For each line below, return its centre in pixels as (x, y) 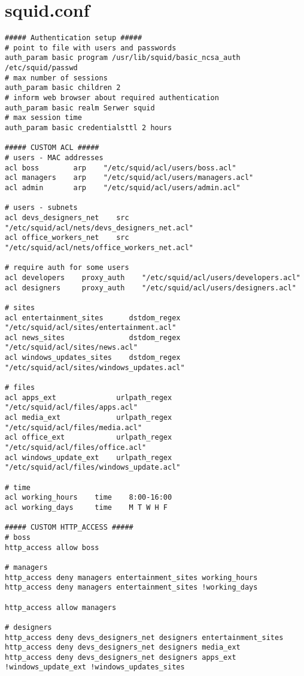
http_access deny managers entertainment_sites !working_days (131, 588)
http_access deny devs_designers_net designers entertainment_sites (144, 637)
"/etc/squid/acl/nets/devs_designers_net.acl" (99, 228)
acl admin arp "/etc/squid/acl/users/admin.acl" (123, 187)
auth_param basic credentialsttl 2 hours (89, 128)
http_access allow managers (61, 607)
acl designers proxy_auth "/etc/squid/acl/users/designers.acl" (151, 288)
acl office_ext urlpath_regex (89, 438)
